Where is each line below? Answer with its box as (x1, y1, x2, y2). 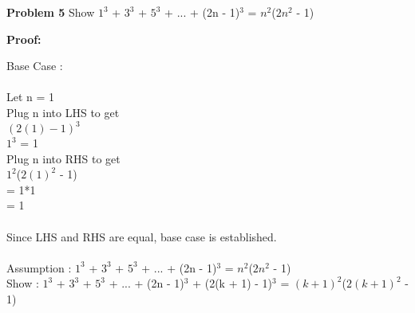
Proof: (6, 30, 41, 47)
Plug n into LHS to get (6, 104, 120, 120)
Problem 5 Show (6, 4, 95, 20)
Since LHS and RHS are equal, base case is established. (6, 228, 277, 245)
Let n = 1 (6, 88, 55, 105)
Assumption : (6, 259, 72, 276)
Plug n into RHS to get (6, 150, 121, 166)
